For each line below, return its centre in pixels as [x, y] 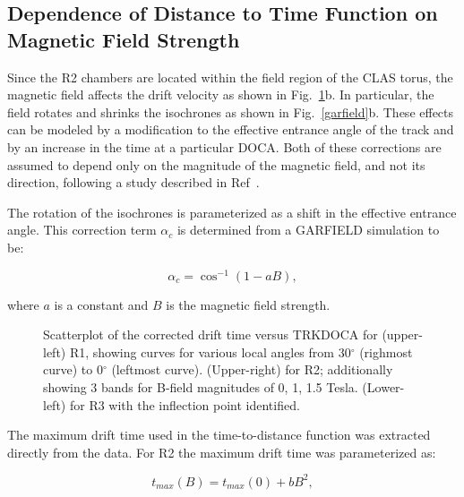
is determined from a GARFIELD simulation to [308, 230]
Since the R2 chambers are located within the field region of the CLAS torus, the [230, 77]
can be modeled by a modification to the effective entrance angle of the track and [231, 129]
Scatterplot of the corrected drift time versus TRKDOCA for [211, 334]
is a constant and [101, 304]
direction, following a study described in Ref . [133, 182]
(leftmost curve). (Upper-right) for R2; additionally [252, 369]
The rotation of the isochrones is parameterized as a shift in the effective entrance [232, 212]
